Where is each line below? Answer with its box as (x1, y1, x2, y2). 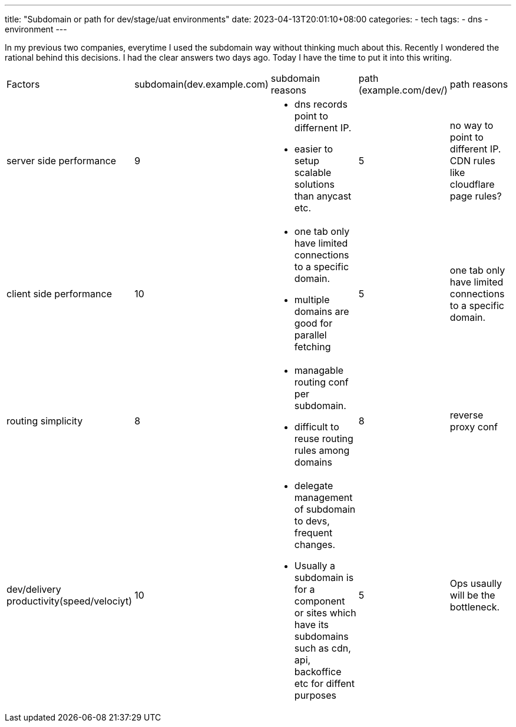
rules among (294, 444, 350, 456)
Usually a (294, 560, 335, 572)
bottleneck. (449, 601, 500, 613)
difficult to (294, 421, 339, 433)
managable (294, 364, 344, 376)
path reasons (449, 78, 508, 90)
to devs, (294, 515, 330, 527)
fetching (294, 341, 331, 353)
